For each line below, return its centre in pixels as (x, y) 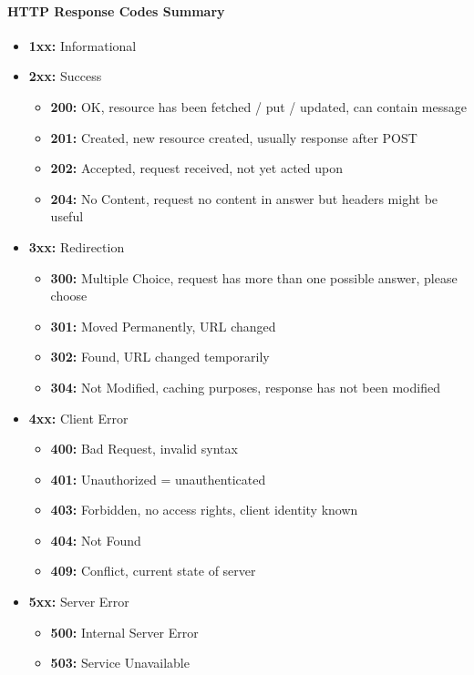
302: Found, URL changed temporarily (160, 357)
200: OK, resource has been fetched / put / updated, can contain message (258, 106)
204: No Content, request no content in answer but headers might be (244, 198)
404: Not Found (96, 540)
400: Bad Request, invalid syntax (144, 449)
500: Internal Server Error (124, 632)
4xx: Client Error (78, 418)
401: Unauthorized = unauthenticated (158, 479)
